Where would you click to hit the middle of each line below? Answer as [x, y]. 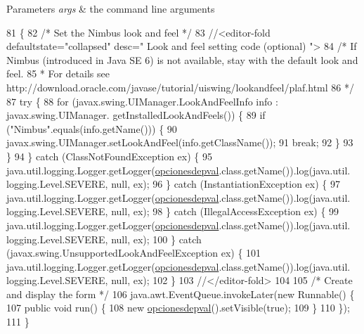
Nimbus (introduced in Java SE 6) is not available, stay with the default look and [182, 59]
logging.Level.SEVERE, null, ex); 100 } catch [104, 239]
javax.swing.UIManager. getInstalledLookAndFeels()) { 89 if [136, 115]
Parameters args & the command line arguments [111, 8]
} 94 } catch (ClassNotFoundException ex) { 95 [110, 156]
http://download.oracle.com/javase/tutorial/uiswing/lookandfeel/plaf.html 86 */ [180, 87]
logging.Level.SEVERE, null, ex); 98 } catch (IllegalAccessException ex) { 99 [173, 211]
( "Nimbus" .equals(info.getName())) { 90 [92, 128]
